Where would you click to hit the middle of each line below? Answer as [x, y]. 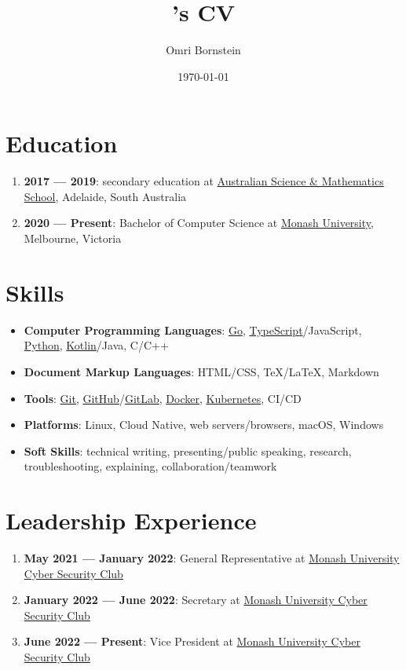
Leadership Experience [131, 520]
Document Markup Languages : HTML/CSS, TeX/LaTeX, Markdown [201, 371]
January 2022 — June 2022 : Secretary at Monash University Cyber [196, 600]
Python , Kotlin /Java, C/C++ [96, 345]
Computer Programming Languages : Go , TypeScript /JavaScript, [193, 330]
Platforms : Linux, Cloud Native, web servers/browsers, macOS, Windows [204, 425]
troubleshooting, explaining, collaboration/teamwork [150, 466]
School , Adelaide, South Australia [105, 196]
